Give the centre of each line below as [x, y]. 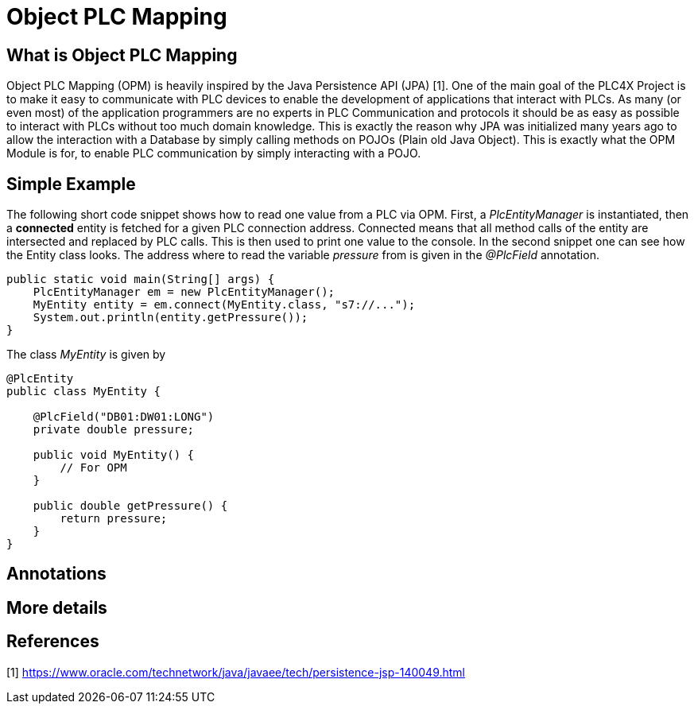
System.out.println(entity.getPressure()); [171, 318]
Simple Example [71, 184]
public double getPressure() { [130, 506]
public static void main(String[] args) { [141, 279]
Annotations [56, 574]
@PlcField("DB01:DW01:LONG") [124, 417]
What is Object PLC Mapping [122, 55]
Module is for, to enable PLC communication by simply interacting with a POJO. [214, 153]
